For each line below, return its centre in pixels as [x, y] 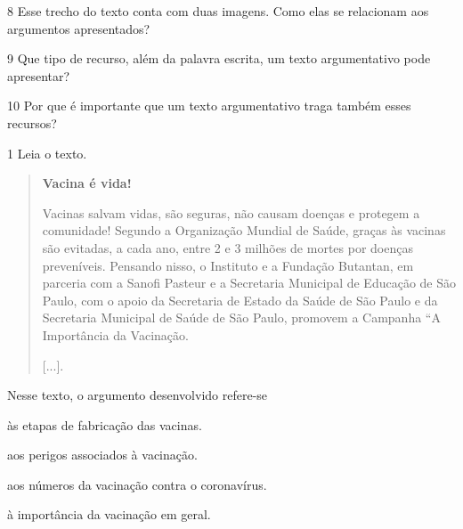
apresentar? [39, 75]
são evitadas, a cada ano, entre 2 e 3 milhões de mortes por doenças [227, 247]
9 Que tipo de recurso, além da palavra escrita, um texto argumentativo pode [219, 58]
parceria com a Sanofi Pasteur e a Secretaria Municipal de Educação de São [249, 283]
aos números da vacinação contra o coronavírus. [137, 484]
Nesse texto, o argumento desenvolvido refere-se [138, 395]
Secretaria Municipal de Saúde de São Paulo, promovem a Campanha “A [241, 317]
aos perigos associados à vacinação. [102, 455]
